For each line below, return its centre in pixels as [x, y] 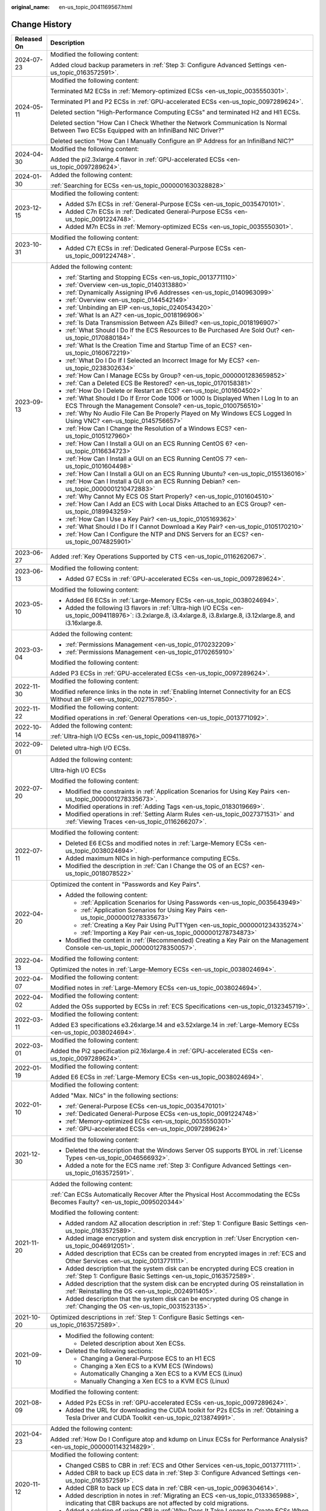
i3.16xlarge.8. [84, 623]
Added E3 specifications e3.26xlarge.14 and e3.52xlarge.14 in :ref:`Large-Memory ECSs [175, 1024]
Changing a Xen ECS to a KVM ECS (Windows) [147, 1366]
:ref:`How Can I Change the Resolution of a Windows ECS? [149, 428]
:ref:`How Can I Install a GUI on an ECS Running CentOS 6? [149, 443]
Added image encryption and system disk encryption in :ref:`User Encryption [174, 1238]
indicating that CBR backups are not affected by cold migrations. [157, 1503]
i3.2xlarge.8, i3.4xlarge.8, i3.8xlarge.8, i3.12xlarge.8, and [215, 615]
